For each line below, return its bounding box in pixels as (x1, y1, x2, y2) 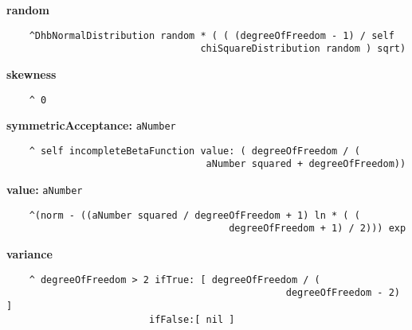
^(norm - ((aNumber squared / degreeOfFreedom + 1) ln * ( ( (29, 209, 360, 221)
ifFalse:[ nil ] (148, 313, 235, 325)
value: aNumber (6, 181, 83, 198)
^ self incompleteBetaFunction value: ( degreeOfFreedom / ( (29, 145, 360, 157)
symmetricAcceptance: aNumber (6, 117, 176, 134)
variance (6, 246, 53, 262)
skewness (6, 65, 57, 82)
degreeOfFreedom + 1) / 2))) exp (229, 223, 406, 235)
